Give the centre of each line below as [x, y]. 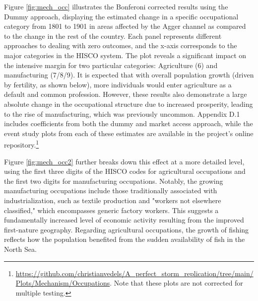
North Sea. [20, 249]
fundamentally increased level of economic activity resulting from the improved [124, 220]
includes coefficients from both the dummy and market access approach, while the [129, 123]
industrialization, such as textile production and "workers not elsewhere [113, 200]
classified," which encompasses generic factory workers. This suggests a [111, 210]
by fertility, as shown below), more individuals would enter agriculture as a [118, 84]
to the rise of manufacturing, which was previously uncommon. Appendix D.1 [122, 113]
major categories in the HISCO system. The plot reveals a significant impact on [125, 55]
